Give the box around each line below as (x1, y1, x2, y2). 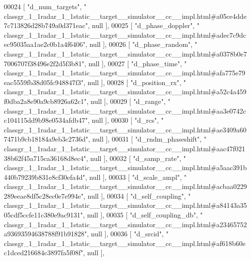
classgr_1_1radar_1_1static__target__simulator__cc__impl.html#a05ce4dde (4, 11, 247, 21)
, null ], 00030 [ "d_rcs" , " (87, 115, 164, 125)
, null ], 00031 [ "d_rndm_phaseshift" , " (88, 134, 206, 144)
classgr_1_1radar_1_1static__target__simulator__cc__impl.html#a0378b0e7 (4, 48, 247, 58)
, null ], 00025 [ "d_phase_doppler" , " (88, 20, 200, 30)
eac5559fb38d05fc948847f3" (4, 77, 84, 87)
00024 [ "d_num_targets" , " (4, 1, 87, 11)
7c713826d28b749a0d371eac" (4, 20, 88, 30)
